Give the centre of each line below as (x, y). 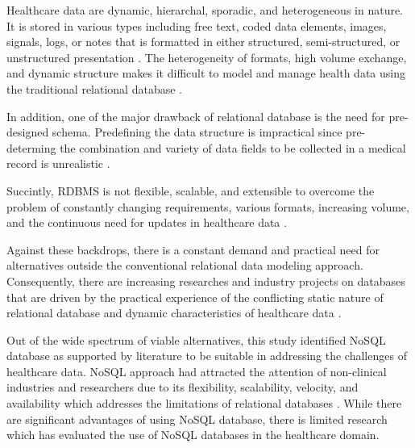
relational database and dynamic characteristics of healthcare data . (174, 313)
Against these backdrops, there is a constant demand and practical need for (193, 249)
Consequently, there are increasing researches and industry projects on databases (206, 281)
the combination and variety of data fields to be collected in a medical (233, 147)
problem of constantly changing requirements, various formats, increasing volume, (208, 206)
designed (28, 132)
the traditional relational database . (94, 88)
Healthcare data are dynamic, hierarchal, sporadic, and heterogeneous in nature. (205, 10)
